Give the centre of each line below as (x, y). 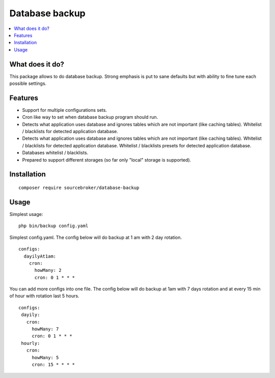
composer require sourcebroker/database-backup (79, 188)
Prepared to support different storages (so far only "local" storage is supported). (107, 160)
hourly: (31, 343)
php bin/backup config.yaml (53, 226)
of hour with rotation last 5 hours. (44, 296)
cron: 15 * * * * (53, 365)
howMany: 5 (45, 357)
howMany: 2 (48, 270)
